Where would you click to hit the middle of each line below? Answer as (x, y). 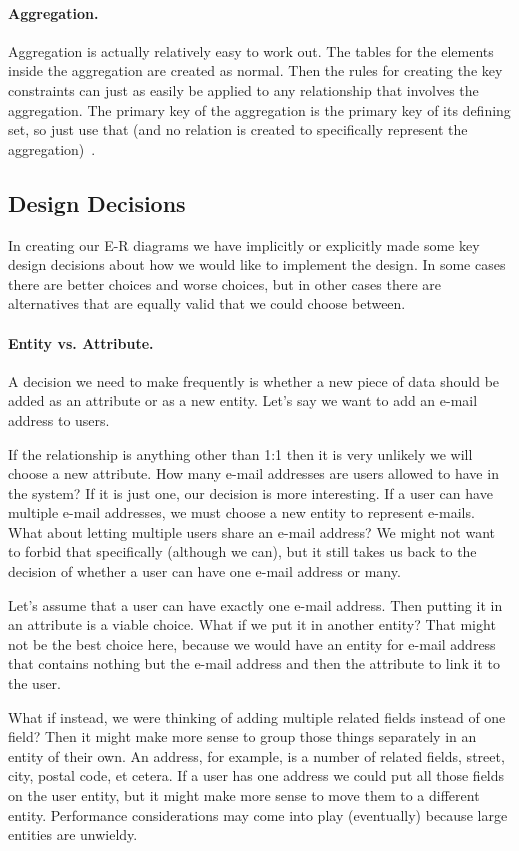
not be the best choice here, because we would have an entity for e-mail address (252, 643)
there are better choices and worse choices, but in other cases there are (225, 283)
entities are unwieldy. (73, 834)
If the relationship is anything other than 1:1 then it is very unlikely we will (240, 453)
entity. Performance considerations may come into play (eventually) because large (258, 814)
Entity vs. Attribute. (81, 342)
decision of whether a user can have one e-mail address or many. (204, 571)
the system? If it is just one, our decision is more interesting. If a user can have (250, 492)
